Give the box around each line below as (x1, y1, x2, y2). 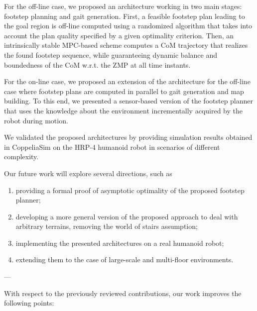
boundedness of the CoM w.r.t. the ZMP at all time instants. (4, 59, 191, 70)
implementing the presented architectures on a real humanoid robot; (15, 237, 224, 248)
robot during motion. (4, 115, 68, 125)
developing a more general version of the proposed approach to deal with (15, 211, 238, 221)
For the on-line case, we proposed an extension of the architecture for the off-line (4, 76, 251, 87)
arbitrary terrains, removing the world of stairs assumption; (15, 221, 198, 231)
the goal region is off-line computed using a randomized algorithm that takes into (4, 20, 253, 31)
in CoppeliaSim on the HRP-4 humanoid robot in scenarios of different (4, 141, 220, 152)
